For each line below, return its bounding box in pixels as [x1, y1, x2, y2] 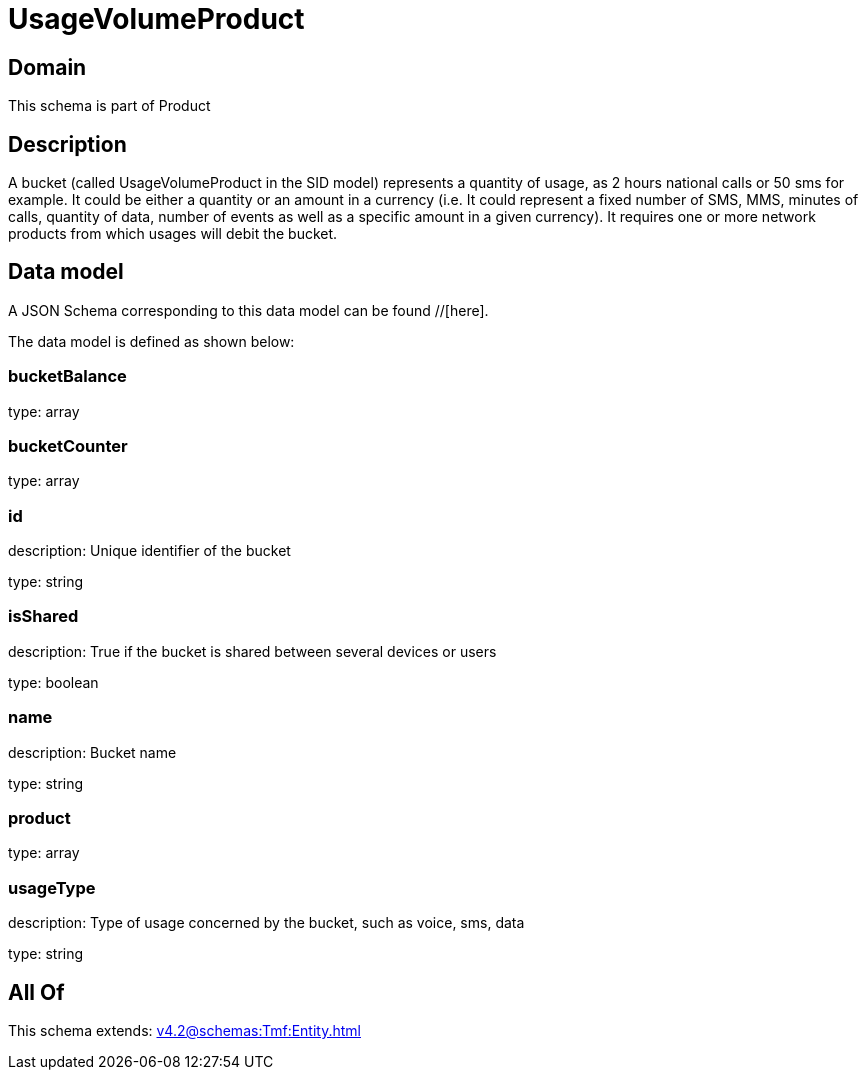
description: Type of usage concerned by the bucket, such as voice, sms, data [8, 914, 525, 932]
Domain [8, 54, 87, 80]
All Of [8, 979, 65, 1005]
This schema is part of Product [8, 97, 211, 115]
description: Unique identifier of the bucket [8, 542, 291, 560]
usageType [8, 877, 96, 898]
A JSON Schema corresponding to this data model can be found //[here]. [8, 301, 489, 319]
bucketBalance [8, 366, 127, 387]
